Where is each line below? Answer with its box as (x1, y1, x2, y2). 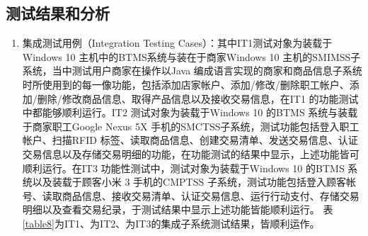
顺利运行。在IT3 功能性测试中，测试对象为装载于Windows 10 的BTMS (22, 160, 345, 175)
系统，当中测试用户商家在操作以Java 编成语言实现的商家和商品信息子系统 (22, 63, 362, 78)
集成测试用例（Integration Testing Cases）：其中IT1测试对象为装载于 (22, 35, 333, 50)
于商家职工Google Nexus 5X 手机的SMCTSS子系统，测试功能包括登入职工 (22, 118, 360, 133)
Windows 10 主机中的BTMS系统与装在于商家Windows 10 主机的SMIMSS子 (22, 49, 361, 64)
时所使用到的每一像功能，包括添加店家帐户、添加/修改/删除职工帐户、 (22, 77, 350, 91)
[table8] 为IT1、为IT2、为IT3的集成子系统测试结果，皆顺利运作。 (22, 215, 320, 230)
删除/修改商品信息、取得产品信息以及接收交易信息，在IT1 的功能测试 (37, 91, 359, 106)
